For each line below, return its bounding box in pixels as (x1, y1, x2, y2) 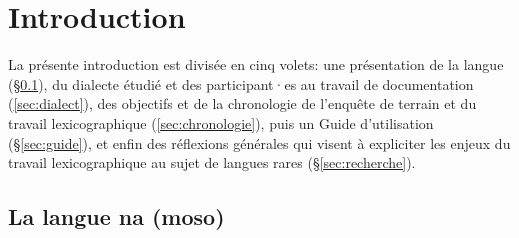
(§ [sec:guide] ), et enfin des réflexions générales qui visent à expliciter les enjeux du (8, 132, 511, 153)
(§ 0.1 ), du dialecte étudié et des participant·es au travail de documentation (8, 73, 474, 94)
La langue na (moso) (8, 201, 225, 232)
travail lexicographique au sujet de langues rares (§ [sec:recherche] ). (8, 152, 416, 173)
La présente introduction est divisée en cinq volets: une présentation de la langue (8, 54, 504, 75)
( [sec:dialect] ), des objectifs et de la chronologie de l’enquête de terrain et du (8, 93, 477, 114)
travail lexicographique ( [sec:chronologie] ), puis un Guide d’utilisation (8, 112, 434, 133)
